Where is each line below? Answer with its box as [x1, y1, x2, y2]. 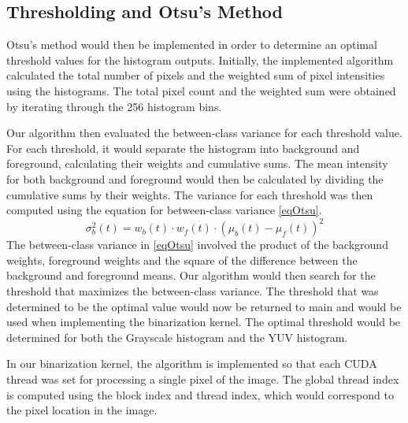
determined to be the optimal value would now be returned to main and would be [6, 298, 402, 314]
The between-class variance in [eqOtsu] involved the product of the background [6, 236, 388, 253]
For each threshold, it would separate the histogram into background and [6, 139, 360, 156]
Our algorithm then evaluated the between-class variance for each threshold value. [6, 124, 402, 141]
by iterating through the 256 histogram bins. [6, 98, 222, 114]
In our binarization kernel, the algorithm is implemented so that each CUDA [6, 355, 377, 372]
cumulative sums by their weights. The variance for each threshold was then [6, 186, 373, 202]
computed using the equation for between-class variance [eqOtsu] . [6, 202, 322, 218]
